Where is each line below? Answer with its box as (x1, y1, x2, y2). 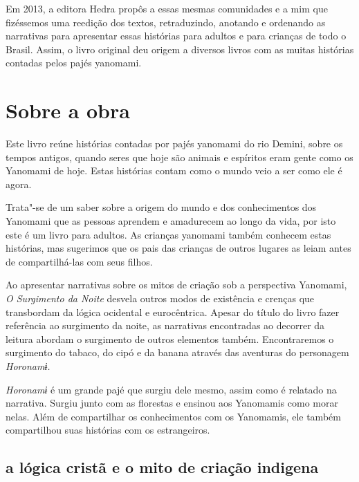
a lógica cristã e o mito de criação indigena (6, 456, 319, 478)
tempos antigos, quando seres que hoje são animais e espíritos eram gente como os (6, 149, 353, 164)
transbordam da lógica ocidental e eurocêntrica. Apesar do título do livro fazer (6, 304, 340, 319)
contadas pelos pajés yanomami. (6, 55, 142, 70)
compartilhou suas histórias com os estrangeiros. (6, 423, 210, 437)
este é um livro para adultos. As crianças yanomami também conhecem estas (6, 227, 331, 241)
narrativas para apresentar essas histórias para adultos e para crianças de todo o (6, 28, 347, 43)
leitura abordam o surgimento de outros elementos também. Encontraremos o (6, 331, 334, 346)
